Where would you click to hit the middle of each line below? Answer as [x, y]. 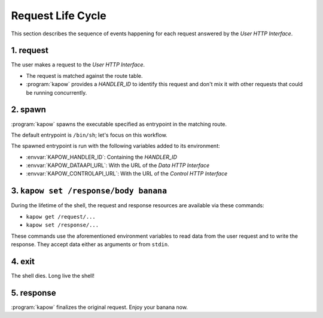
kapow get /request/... [61, 216]
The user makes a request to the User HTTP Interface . [78, 65]
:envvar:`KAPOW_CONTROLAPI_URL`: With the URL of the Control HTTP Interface [127, 174]
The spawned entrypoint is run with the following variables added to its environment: [115, 146]
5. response [33, 293]
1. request [30, 51]
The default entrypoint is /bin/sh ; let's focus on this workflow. [89, 135]
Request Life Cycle [59, 16]
